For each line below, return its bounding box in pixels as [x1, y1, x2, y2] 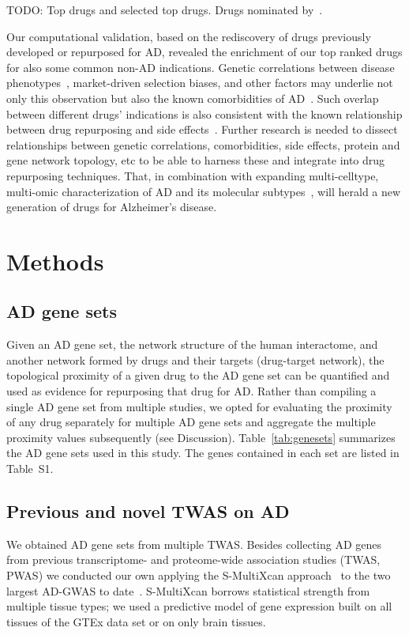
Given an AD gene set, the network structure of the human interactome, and [6, 336, 378, 353]
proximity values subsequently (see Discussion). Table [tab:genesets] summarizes [6, 429, 396, 445]
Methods [6, 244, 104, 277]
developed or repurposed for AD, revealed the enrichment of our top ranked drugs [6, 43, 403, 60]
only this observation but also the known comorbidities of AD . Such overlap [6, 89, 379, 106]
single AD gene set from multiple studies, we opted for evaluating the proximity [6, 398, 392, 414]
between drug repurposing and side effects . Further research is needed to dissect [6, 121, 398, 138]
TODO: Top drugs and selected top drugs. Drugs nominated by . [6, 2, 323, 17]
